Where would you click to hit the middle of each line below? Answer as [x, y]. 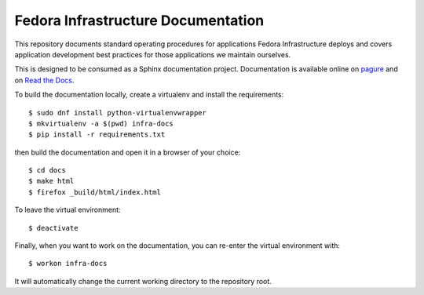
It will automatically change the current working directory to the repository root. [143, 281]
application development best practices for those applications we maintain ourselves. [153, 54]
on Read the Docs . [44, 80]
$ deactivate [53, 228]
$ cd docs [47, 170]
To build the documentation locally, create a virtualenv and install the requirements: [149, 95]
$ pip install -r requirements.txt [97, 135]
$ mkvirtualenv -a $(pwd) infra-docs [101, 123]
